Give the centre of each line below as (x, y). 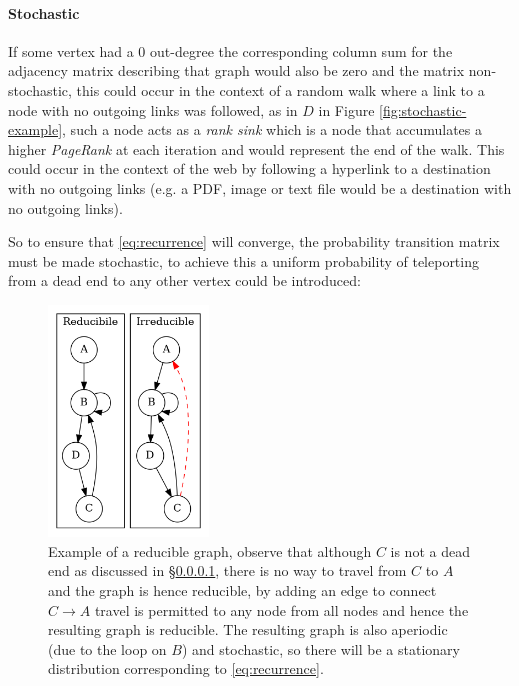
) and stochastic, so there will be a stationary (320, 648)
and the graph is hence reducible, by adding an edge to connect (242, 589)
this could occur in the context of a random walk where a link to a (280, 89)
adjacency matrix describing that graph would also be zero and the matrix (236, 70)
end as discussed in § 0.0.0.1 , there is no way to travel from (227, 570)
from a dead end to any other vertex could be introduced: (184, 280)
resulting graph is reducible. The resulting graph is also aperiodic (248, 629)
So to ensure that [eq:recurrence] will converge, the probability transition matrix (254, 241)
